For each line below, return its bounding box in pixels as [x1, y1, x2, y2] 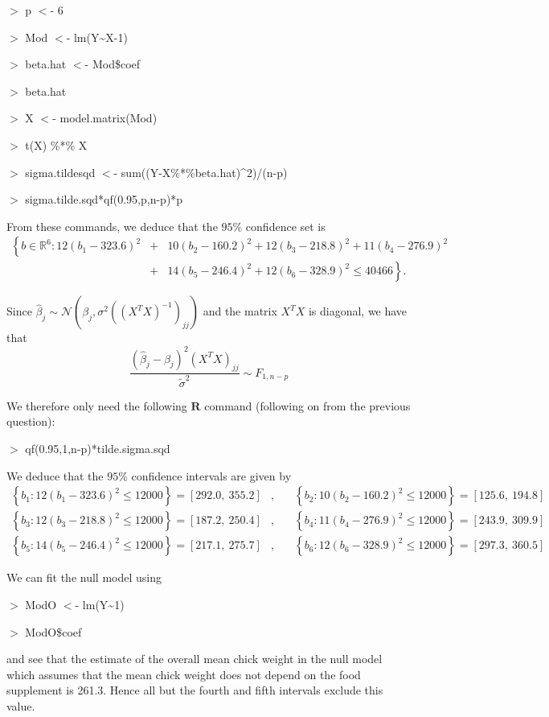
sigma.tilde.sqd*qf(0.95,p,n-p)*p [25, 191, 183, 208]
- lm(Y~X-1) [66, 28, 128, 45]
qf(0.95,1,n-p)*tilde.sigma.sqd [25, 440, 170, 457]
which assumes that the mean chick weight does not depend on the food [6, 665, 361, 682]
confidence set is [245, 217, 326, 234]
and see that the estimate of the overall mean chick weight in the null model [6, 650, 383, 667]
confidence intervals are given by [131, 467, 292, 484]
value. [6, 697, 35, 714]
